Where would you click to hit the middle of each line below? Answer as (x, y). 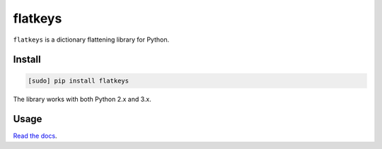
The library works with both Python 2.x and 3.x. (82, 99)
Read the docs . (35, 136)
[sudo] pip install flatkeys (79, 81)
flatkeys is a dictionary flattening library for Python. (91, 40)
